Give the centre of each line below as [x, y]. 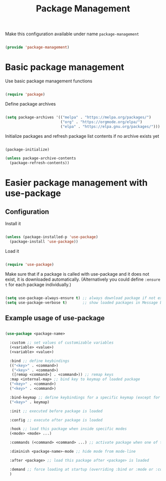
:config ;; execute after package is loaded [56, 420]
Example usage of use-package [55, 318]
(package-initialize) [27, 149]
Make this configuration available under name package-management [72, 34]
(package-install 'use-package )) [44, 241]
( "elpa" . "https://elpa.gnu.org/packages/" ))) [110, 126]
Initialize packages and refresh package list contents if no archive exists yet [82, 136]
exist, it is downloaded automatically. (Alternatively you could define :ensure [83, 279]
